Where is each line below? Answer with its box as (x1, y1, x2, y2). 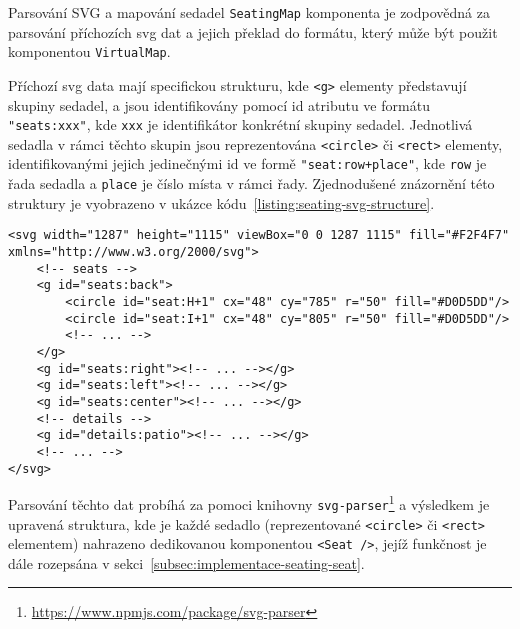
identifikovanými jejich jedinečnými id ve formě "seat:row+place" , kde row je (8, 153, 487, 174)
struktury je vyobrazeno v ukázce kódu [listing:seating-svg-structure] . (8, 192, 435, 213)
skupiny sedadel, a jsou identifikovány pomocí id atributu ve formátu (8, 94, 430, 115)
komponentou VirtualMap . (8, 41, 171, 62)
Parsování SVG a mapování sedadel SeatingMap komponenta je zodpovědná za (8, 2, 490, 22)
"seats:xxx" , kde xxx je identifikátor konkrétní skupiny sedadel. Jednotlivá (8, 114, 473, 135)
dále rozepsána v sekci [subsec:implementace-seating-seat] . (8, 552, 365, 573)
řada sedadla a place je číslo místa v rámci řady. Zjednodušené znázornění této (8, 173, 495, 194)
